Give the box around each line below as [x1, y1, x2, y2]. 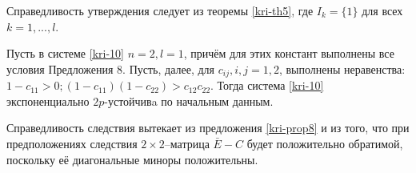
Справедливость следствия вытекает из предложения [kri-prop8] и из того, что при [6, 119, 410, 136]
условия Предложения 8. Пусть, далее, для [6, 60, 215, 77]
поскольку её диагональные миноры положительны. [6, 151, 258, 167]
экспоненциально [6, 92, 90, 109]
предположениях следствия [6, 135, 138, 152]
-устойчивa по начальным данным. [104, 92, 274, 109]
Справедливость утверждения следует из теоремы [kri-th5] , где [6, 2, 314, 18]
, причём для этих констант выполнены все [183, 45, 394, 62]
